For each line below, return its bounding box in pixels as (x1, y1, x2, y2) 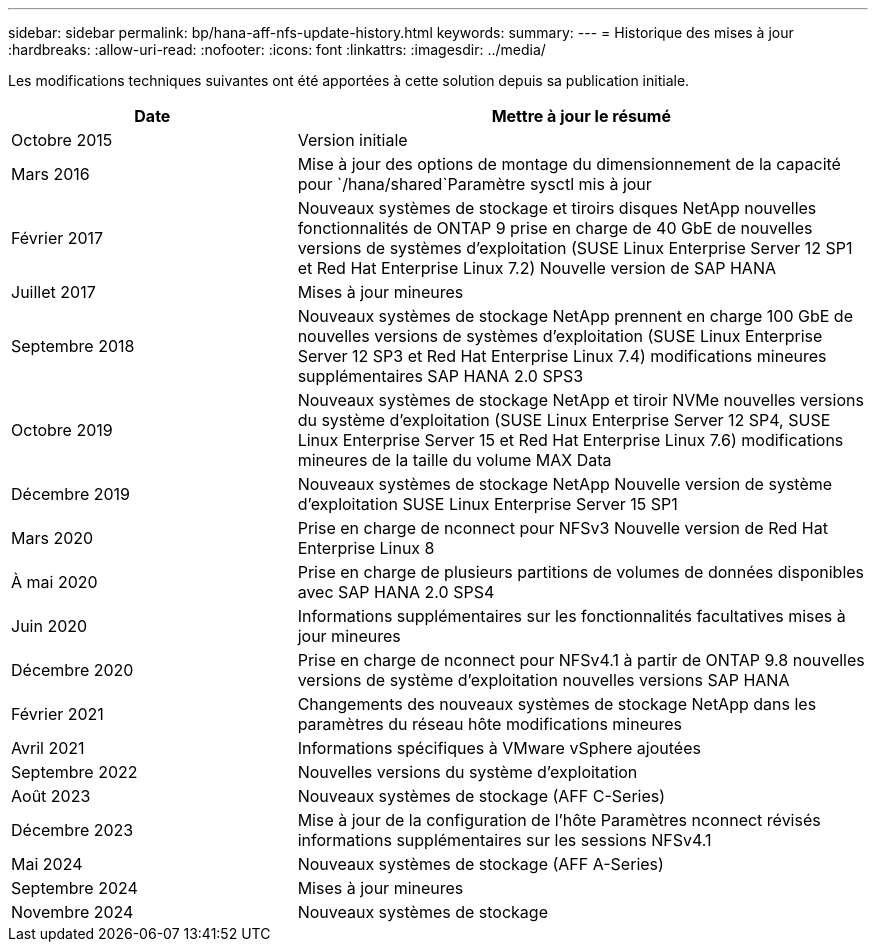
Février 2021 (11, 704, 104, 724)
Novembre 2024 (11, 902, 134, 922)
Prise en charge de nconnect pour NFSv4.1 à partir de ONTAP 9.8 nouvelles (297, 650, 865, 670)
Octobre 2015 (11, 130, 113, 150)
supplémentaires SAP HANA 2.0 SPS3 (297, 366, 584, 386)
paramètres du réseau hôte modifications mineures (297, 714, 683, 734)
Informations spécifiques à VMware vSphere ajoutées (297, 738, 701, 758)
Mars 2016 (11, 164, 90, 184)
